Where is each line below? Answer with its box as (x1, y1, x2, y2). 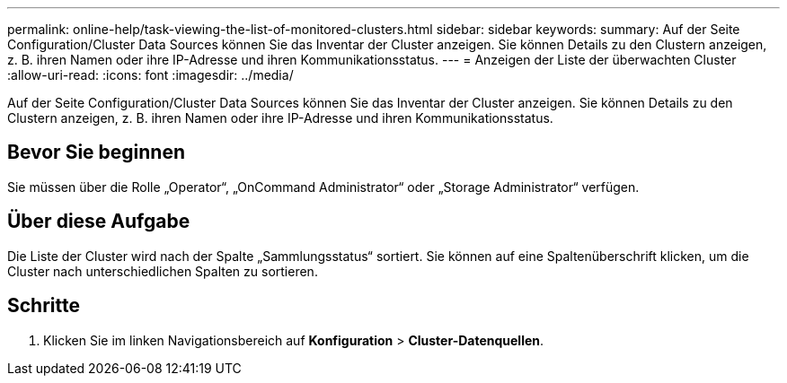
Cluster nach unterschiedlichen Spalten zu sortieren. (7, 263, 318, 279)
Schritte (7, 294, 80, 318)
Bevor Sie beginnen (7, 141, 186, 164)
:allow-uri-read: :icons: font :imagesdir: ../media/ (7, 67, 294, 83)
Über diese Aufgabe (7, 210, 190, 233)
